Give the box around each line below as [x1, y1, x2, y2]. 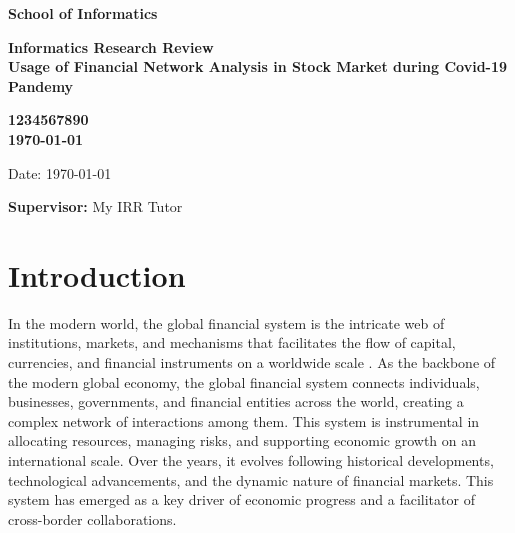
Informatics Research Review [8, 36, 214, 57]
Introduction [8, 254, 186, 295]
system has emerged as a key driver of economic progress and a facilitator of [8, 489, 475, 510]
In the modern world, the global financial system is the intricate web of [8, 312, 445, 333]
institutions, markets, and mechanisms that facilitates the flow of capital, [8, 332, 456, 353]
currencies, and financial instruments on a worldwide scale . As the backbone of [8, 352, 496, 373]
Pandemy [8, 75, 74, 96]
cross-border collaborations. [8, 508, 177, 529]
